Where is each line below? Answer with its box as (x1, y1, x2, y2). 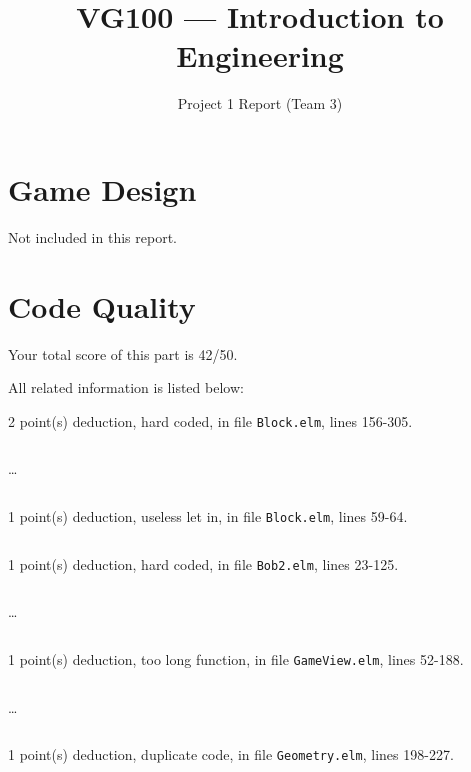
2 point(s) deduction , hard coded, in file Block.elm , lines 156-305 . (8, 410, 413, 431)
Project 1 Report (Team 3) (177, 93, 343, 114)
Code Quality (8, 285, 196, 326)
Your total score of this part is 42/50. (8, 343, 238, 364)
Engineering (176, 35, 344, 76)
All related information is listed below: (8, 377, 244, 398)
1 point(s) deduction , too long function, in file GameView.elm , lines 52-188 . (8, 648, 464, 669)
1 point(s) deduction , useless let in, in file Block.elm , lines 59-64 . (8, 506, 408, 526)
